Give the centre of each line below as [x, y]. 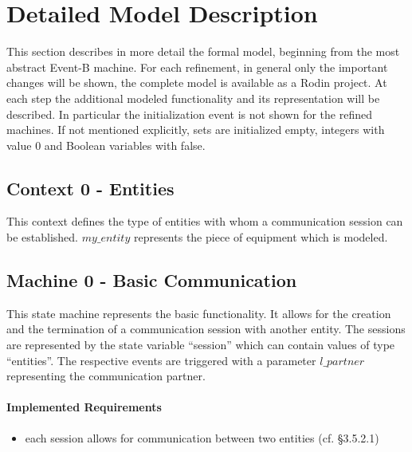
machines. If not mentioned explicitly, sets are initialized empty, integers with [196, 130]
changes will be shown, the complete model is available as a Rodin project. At [197, 83]
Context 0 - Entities [90, 188]
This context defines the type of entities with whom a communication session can [205, 221]
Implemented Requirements [84, 407]
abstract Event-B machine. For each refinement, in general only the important [197, 67]
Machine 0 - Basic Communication [152, 280]
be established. [42, 237]
